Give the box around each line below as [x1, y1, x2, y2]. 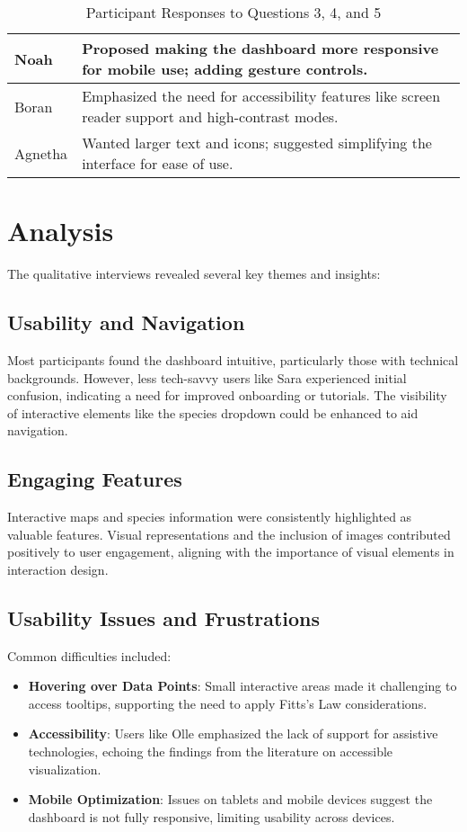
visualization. [28, 759, 101, 778]
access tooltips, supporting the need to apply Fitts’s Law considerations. [28, 693, 427, 712]
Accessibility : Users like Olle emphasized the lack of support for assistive [28, 724, 438, 743]
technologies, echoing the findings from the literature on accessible [28, 742, 393, 761]
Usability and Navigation [7, 309, 245, 336]
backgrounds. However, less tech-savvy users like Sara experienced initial [7, 368, 407, 387]
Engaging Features [7, 465, 182, 493]
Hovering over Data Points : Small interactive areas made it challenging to [28, 676, 457, 695]
